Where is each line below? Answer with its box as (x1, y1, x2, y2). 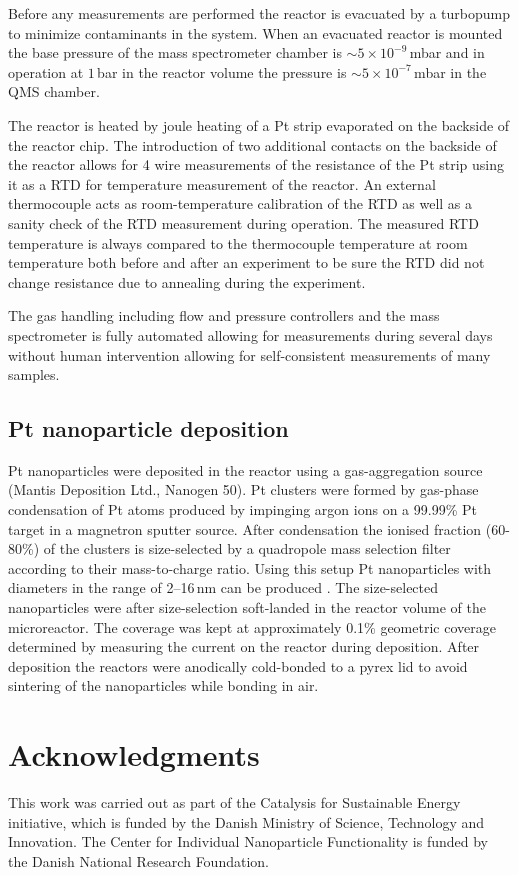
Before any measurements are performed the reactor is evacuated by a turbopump (8, 3, 510, 23)
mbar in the (414, 61, 487, 82)
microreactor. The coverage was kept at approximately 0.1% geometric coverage (8, 616, 496, 637)
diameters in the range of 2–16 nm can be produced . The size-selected (8, 577, 439, 598)
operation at (8, 61, 84, 82)
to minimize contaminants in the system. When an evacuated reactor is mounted (8, 22, 503, 43)
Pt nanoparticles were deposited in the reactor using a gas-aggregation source (8, 459, 483, 480)
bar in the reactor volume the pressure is (97, 61, 347, 82)
